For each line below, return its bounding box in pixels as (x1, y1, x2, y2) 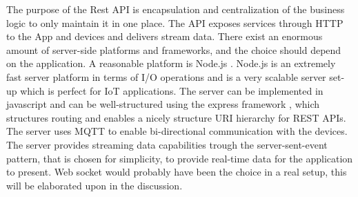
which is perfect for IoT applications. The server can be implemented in (20, 83, 324, 97)
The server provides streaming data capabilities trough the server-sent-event (6, 137, 328, 151)
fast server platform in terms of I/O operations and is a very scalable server (6, 69, 326, 84)
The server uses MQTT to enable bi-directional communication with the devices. (6, 124, 348, 138)
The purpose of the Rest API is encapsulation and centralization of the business (6, 2, 345, 16)
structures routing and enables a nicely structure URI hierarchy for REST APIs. (6, 110, 346, 124)
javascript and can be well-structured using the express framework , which (6, 97, 320, 111)
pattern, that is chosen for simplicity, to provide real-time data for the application (6, 151, 353, 165)
